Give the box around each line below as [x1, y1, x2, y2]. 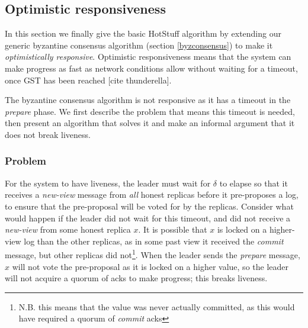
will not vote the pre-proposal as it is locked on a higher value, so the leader [12, 260, 289, 272]
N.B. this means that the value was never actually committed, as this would [18, 300, 295, 313]
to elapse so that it [219, 176, 288, 189]
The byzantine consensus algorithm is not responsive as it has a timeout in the [5, 94, 291, 106]
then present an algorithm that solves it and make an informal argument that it [5, 117, 295, 129]
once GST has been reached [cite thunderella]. [5, 73, 172, 86]
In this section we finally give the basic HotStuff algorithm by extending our [5, 27, 281, 40]
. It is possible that [138, 223, 207, 236]
